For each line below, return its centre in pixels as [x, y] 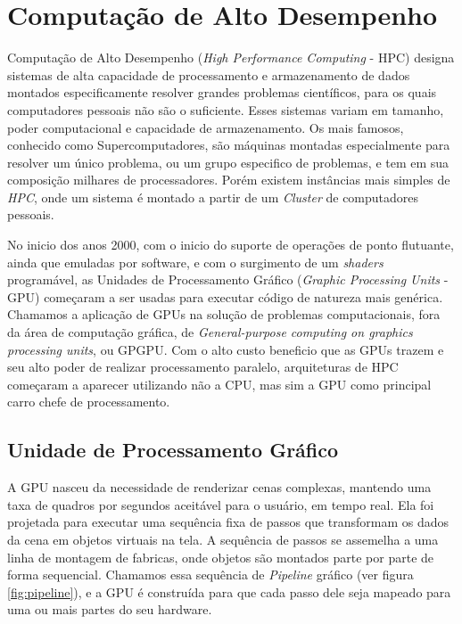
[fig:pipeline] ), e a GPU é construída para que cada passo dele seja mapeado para [229, 591]
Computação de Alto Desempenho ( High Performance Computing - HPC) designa [231, 57]
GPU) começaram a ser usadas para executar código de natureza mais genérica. [225, 296]
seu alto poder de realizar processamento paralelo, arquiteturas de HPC [203, 367]
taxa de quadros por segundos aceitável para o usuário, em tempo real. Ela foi [221, 504]
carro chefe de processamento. [89, 402]
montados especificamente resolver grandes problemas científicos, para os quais [222, 92]
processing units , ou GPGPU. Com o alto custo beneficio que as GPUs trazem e [226, 349]
